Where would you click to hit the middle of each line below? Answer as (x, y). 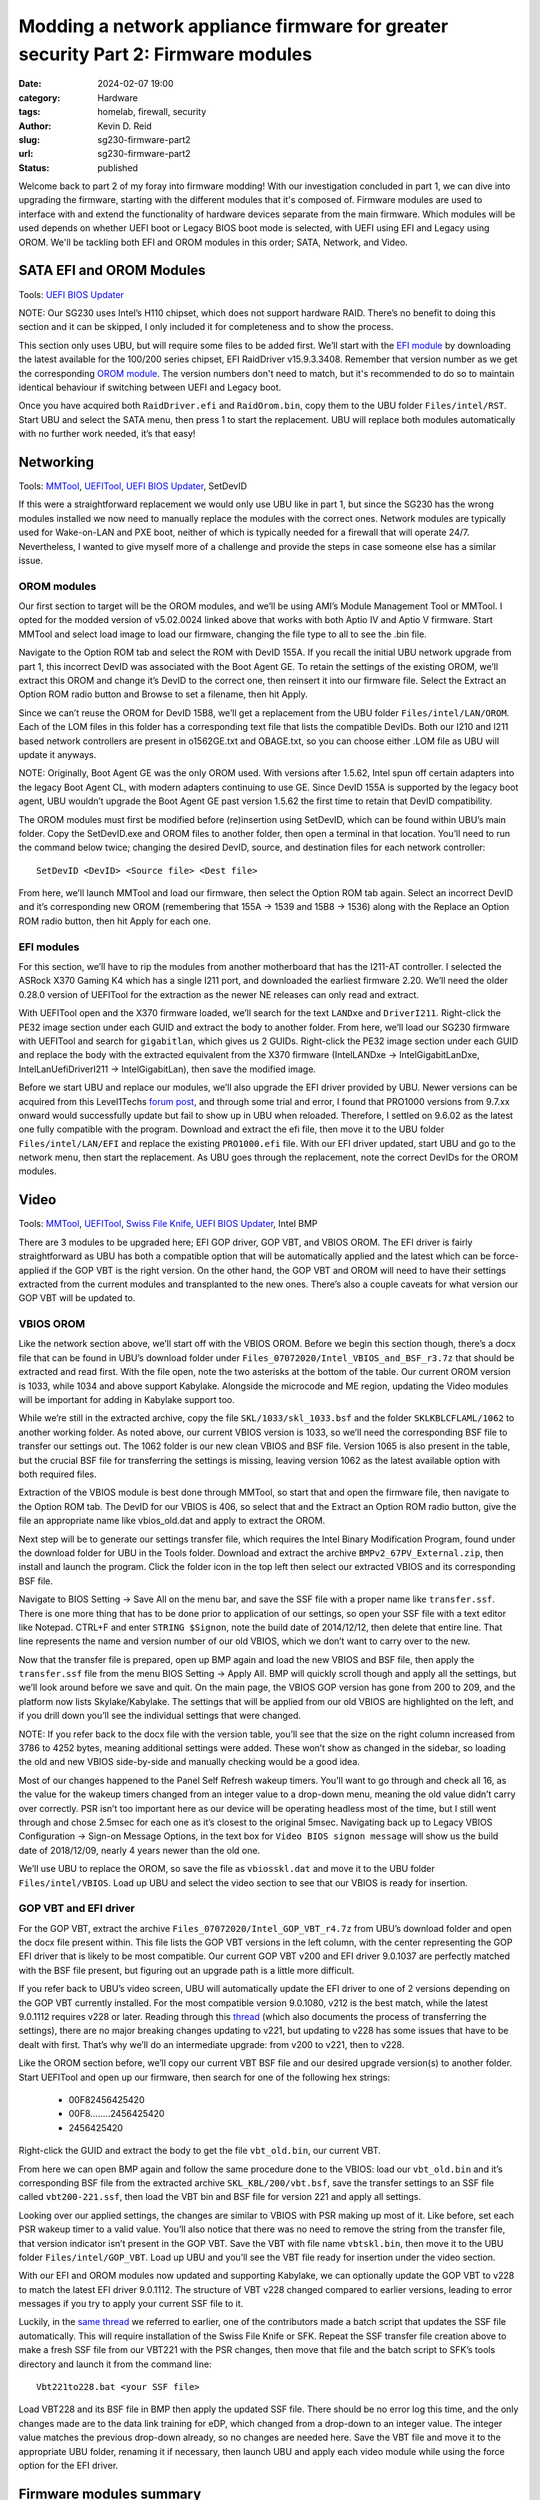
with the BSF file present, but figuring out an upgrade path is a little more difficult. (186, 1970)
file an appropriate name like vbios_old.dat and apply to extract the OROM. (172, 1521)
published (118, 167)
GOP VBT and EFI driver (76, 1908)
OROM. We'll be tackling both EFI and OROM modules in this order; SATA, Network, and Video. (213, 242)
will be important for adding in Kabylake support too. (126, 1400)
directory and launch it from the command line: (115, 2364)
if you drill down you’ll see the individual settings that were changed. (160, 1716)
